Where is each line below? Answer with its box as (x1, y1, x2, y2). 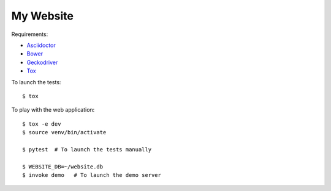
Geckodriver (26, 59, 58, 66)
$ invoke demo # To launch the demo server (22, 171, 162, 179)
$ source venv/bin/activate (22, 129, 107, 136)
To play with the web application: (11, 106, 95, 114)
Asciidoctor (26, 41, 56, 49)
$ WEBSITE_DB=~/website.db (22, 163, 104, 170)
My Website (11, 9, 74, 23)
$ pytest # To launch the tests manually (22, 146, 152, 153)
